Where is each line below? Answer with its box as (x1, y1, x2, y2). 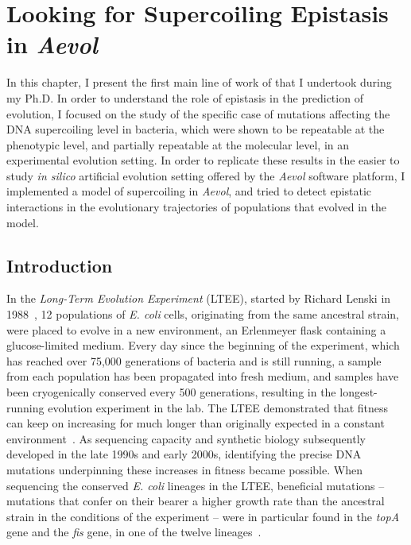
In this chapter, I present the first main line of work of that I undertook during (6, 74, 392, 91)
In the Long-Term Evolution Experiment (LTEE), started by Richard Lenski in (6, 290, 391, 307)
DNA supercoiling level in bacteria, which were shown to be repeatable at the (6, 121, 385, 137)
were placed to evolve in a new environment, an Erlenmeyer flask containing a (6, 321, 386, 338)
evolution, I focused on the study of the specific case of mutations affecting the (6, 105, 390, 122)
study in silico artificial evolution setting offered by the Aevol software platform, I (6, 167, 405, 184)
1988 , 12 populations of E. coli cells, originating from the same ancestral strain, (6, 306, 399, 323)
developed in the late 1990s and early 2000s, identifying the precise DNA (6, 446, 362, 462)
